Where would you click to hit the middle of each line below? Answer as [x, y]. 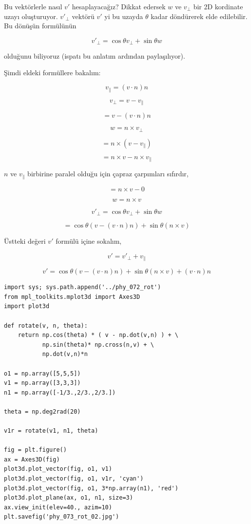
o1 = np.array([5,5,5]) [42, 373]
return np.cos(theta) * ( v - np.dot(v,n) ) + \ [98, 335]
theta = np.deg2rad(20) [42, 411]
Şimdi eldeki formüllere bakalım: [52, 72]
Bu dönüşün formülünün [40, 26]
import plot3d [27, 306]
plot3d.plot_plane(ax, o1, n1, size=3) [68, 498]
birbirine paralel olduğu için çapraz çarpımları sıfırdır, [108, 174]
